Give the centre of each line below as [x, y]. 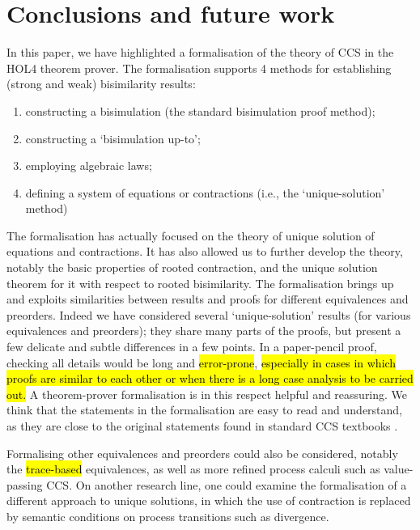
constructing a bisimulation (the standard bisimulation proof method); [200, 110]
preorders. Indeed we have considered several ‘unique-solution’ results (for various [209, 314]
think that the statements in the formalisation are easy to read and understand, [205, 410]
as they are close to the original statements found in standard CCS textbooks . [202, 426]
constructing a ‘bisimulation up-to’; [113, 138]
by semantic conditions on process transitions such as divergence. [168, 516]
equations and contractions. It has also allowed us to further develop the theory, [205, 251]
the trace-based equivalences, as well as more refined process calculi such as [193, 469]
